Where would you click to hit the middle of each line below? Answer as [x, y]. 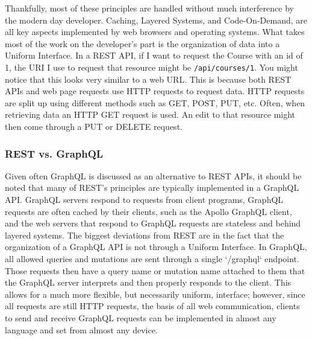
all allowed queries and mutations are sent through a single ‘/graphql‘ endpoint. [152, 258]
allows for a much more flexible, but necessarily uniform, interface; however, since [155, 294]
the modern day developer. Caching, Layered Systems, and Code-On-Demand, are [156, 20]
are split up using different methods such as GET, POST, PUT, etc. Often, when [155, 102]
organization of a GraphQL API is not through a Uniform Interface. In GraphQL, [156, 247]
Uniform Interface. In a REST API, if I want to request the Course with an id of [154, 55]
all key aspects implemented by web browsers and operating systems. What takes [155, 32]
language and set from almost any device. [81, 329]
